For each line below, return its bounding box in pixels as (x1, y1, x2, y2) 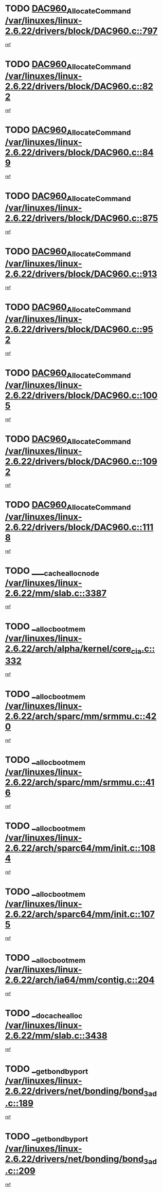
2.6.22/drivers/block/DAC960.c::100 (5, 390, 158, 401)
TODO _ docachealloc (5, 1008, 83, 1021)
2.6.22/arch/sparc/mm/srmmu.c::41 (5, 776, 155, 788)
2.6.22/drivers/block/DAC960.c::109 (5, 456, 158, 467)
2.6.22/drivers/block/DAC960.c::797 (5, 25, 158, 37)
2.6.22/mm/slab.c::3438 (5, 1030, 108, 1041)
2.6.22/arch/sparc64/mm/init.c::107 (5, 908, 155, 920)
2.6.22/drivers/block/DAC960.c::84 (5, 147, 154, 158)
